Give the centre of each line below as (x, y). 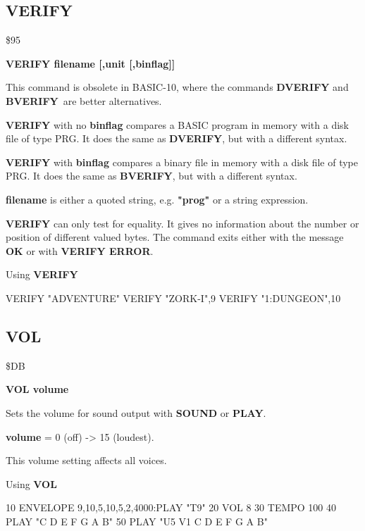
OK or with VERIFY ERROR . (80, 250)
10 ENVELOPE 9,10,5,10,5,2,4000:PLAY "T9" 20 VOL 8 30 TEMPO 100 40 (171, 507)
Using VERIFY (42, 274)
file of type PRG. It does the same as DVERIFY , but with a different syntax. (177, 138)
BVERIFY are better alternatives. (84, 100)
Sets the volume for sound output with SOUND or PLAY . (136, 412)
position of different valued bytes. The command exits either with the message (175, 237)
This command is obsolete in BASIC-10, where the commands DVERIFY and (177, 87)
